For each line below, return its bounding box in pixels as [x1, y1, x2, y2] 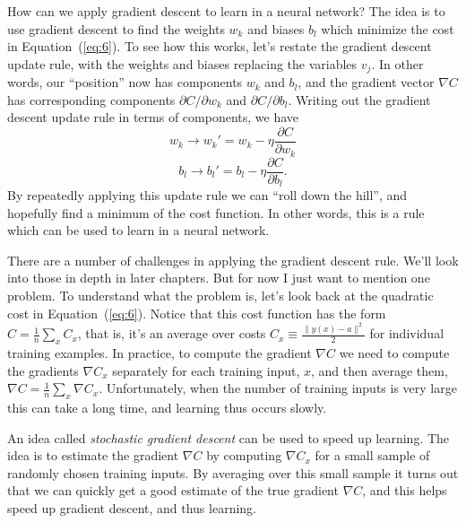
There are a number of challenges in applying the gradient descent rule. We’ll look [7, 250, 459, 269]
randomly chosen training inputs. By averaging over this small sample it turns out [7, 463, 459, 482]
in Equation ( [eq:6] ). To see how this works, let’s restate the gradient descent [7, 37, 432, 56]
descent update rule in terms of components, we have [7, 108, 298, 126]
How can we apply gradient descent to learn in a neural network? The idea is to [7, 2, 445, 20]
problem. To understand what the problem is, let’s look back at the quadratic [7, 286, 434, 305]
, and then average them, [311, 361, 448, 379]
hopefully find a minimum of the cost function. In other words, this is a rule [7, 203, 425, 222]
